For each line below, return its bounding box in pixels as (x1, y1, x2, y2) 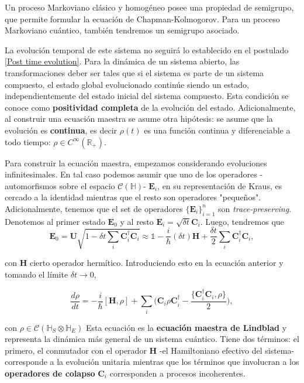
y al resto (120, 215, 154, 227)
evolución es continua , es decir (5, 124, 118, 136)
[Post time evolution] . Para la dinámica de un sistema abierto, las (5, 55, 240, 67)
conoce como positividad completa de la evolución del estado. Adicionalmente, (5, 101, 296, 113)
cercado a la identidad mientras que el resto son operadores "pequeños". (5, 191, 261, 203)
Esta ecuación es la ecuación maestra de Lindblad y (85, 321, 287, 333)
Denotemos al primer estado (5, 215, 105, 227)
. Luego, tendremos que (200, 215, 284, 227)
